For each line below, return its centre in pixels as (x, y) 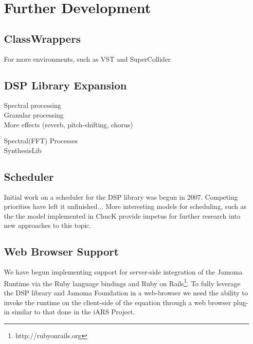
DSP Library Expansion (65, 85)
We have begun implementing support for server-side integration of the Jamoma (123, 272)
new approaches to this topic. (48, 225)
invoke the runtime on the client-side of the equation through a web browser (117, 302)
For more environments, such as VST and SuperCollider (87, 59)
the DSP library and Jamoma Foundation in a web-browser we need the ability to (126, 292)
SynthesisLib (23, 150)
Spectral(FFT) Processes (41, 141)
